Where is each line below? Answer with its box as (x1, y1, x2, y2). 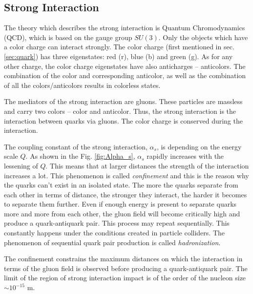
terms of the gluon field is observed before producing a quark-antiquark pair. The (4, 263, 248, 273)
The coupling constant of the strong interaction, (4, 141, 148, 151)
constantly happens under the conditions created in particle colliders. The (4, 228, 225, 238)
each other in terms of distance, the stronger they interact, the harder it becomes (4, 189, 247, 199)
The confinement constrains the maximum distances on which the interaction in (4, 253, 243, 264)
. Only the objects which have (158, 32, 248, 42)
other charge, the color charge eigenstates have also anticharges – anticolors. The (4, 61, 246, 71)
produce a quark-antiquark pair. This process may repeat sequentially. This (4, 218, 230, 228)
